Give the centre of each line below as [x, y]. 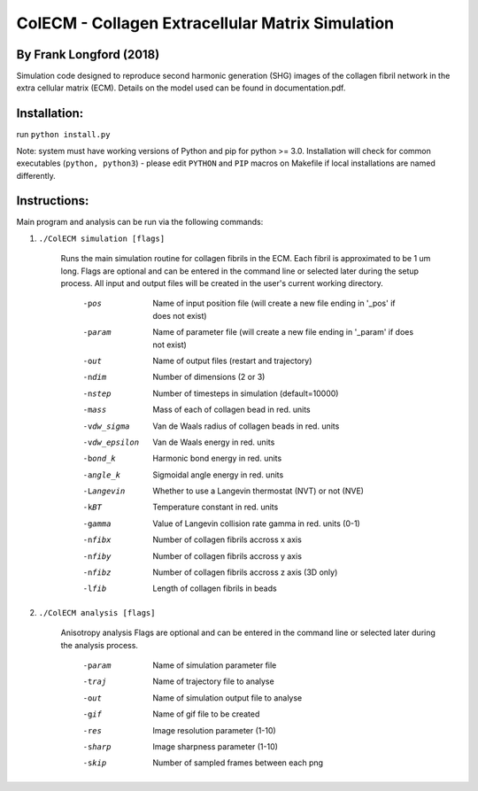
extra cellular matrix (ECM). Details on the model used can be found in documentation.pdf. [181, 88]
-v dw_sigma [106, 426]
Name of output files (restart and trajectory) [232, 361]
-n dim [95, 377]
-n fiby [97, 556]
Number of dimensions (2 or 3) [209, 377]
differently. [36, 175]
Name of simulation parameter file [215, 665]
